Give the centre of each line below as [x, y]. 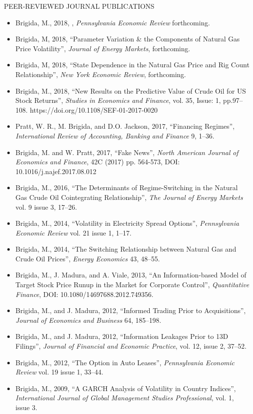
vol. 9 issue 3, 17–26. [46, 207]
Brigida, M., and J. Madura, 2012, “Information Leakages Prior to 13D [122, 336]
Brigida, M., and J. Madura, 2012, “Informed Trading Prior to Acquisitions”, [130, 310]
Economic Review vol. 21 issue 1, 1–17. [73, 232]
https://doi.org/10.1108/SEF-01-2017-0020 [94, 109]
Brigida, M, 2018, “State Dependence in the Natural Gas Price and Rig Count [132, 65]
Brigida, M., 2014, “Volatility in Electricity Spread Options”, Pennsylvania [127, 223]
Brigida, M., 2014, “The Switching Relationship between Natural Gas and [126, 249]
